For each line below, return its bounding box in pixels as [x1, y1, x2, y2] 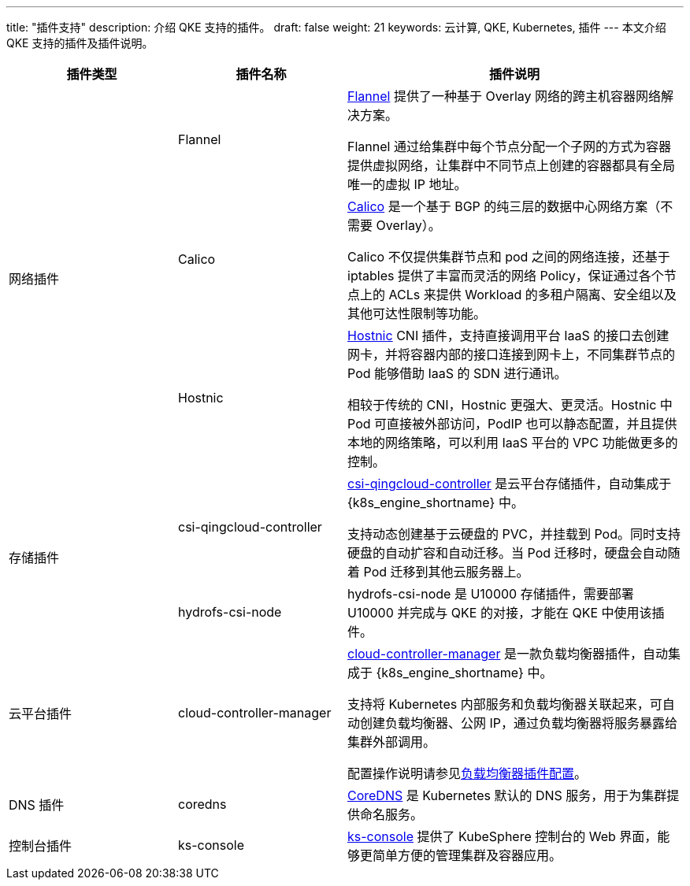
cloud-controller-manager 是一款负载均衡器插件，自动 [347, 646, 668, 662]
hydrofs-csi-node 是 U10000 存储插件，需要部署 [347, 586, 634, 602]
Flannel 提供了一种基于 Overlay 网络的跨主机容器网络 [347, 88, 662, 104]
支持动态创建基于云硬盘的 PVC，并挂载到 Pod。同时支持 [347, 526, 681, 542]
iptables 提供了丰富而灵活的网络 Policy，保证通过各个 [347, 268, 664, 284]
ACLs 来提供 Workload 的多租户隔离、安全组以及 [388, 287, 677, 302]
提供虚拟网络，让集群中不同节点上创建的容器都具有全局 [347, 158, 676, 173]
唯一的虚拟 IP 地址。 [347, 176, 467, 192]
